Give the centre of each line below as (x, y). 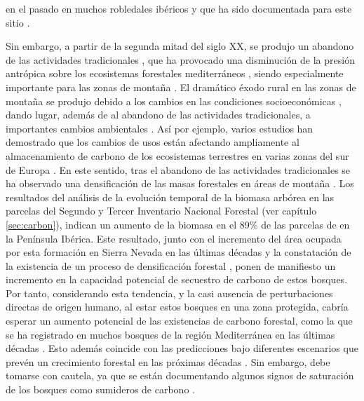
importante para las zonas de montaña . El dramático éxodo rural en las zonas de (181, 87)
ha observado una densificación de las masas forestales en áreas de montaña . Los (180, 183)
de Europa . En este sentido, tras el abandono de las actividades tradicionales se (178, 169)
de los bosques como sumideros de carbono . (100, 389)
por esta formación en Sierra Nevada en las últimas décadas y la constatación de (178, 252)
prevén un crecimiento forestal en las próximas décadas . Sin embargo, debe (168, 361)
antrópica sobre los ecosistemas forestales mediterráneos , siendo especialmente (175, 73)
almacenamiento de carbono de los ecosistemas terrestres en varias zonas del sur (177, 155)
